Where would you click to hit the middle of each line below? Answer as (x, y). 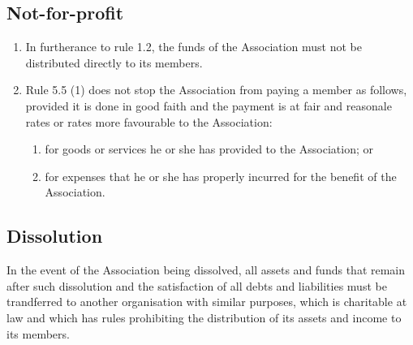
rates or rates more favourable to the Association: (149, 121)
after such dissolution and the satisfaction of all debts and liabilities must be (197, 285)
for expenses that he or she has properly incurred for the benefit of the (221, 176)
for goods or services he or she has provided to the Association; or (209, 149)
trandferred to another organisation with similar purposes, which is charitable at (207, 302)
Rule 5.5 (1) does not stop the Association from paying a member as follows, (216, 90)
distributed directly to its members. (114, 62)
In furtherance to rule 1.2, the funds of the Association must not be (194, 47)
